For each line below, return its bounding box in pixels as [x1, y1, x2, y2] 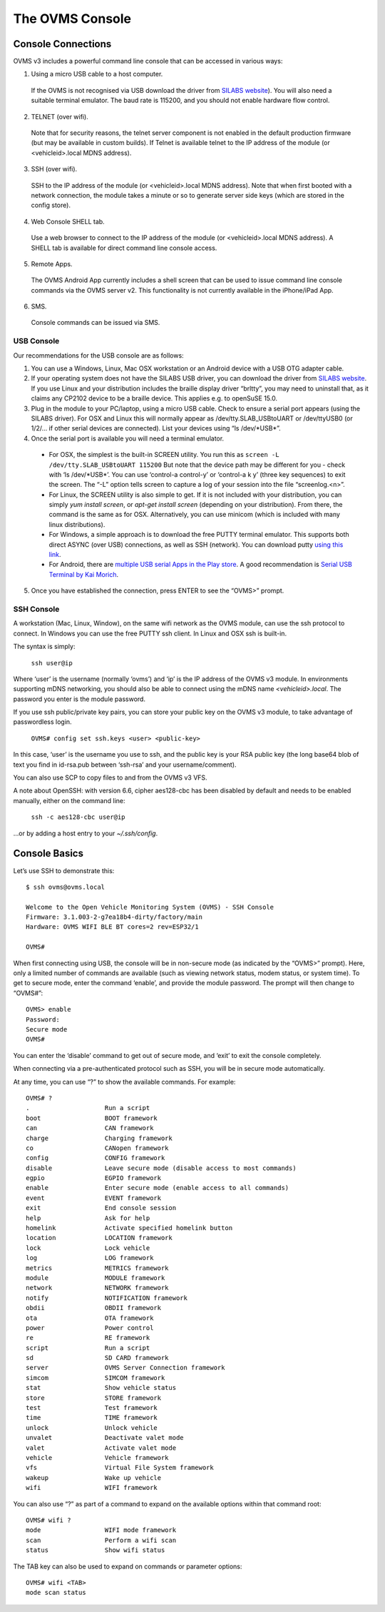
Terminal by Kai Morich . [48, 570, 119, 578]
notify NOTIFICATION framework [26, 1294, 188, 1302]
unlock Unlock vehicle [26, 1424, 158, 1431]
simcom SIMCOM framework [26, 1374, 165, 1381]
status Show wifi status [26, 1546, 165, 1554]
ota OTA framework [26, 1314, 154, 1322]
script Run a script [26, 1344, 150, 1352]
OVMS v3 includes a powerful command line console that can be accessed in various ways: [13, 57, 283, 66]
